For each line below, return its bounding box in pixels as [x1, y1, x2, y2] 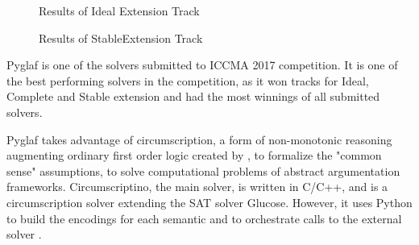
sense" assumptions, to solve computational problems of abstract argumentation [6, 162, 400, 179]
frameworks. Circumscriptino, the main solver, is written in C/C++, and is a [6, 178, 388, 195]
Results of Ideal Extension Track [39, 2, 200, 19]
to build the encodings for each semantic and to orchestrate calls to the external [6, 210, 402, 226]
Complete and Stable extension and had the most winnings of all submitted [6, 88, 380, 105]
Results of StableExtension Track [39, 29, 203, 46]
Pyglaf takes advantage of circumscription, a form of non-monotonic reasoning [6, 131, 392, 147]
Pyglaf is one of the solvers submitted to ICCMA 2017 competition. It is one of [6, 56, 398, 73]
